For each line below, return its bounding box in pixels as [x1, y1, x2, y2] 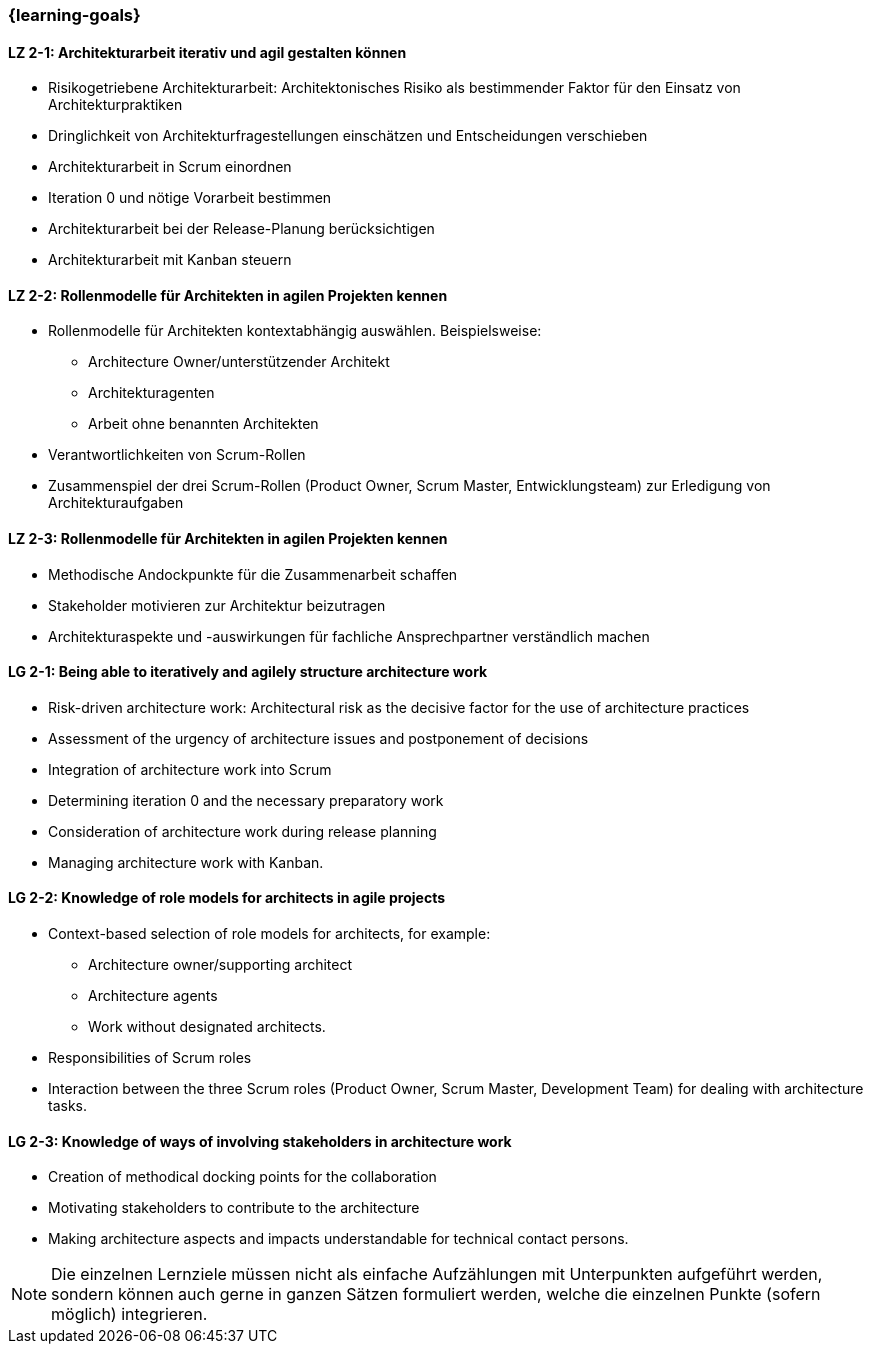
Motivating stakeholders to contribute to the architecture [48, 1199, 420, 1217]
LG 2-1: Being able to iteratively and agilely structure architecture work [8, 663, 488, 681]
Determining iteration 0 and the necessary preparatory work [48, 791, 444, 809]
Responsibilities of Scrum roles [48, 1049, 252, 1067]
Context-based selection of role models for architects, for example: [48, 925, 491, 943]
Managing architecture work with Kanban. [48, 853, 324, 871]
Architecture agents [88, 987, 218, 1005]
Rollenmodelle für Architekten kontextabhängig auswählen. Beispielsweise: [48, 322, 542, 340]
